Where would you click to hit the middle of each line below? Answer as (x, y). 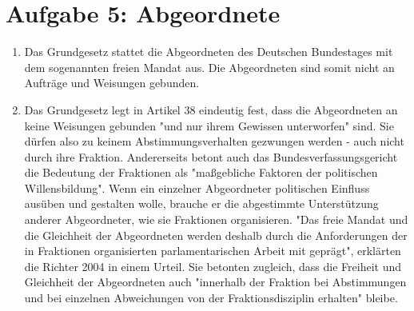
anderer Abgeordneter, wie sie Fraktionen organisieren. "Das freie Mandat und (216, 219)
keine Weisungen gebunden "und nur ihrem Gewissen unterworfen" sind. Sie (209, 125)
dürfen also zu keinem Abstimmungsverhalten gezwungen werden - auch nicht (214, 141)
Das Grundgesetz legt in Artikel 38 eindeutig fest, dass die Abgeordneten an (211, 109)
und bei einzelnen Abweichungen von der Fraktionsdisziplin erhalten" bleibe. (211, 298)
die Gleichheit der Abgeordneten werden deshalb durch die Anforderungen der (216, 235)
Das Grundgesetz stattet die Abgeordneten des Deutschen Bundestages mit (209, 52)
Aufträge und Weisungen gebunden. (112, 83)
